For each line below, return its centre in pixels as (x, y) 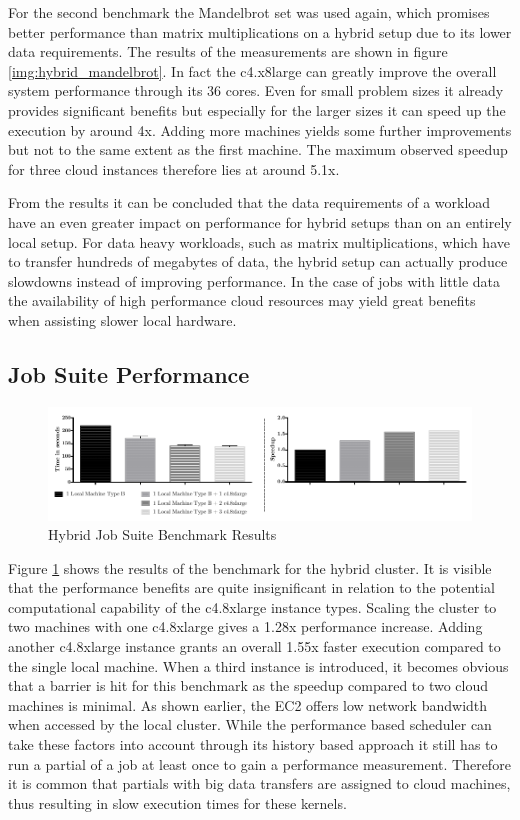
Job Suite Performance (129, 373)
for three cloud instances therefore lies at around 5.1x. (174, 168)
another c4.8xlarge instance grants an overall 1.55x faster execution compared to (254, 646)
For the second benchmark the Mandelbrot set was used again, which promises (249, 12)
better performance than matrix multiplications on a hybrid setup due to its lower (260, 31)
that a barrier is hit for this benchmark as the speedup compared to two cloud (248, 685)
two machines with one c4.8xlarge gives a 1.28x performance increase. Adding (245, 626)
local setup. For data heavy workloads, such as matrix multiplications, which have (259, 241)
